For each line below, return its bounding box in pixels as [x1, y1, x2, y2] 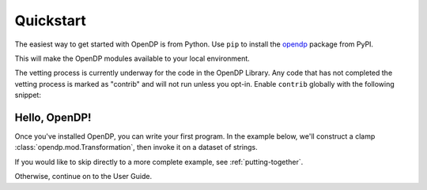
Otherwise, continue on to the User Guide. [14, 172, 153, 181]
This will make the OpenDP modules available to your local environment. [14, 54, 251, 63]
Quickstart [14, 12, 87, 29]
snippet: [14, 91, 41, 100]
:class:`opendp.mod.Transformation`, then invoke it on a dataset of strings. [14, 143, 258, 152]
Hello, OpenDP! [14, 110, 92, 124]
